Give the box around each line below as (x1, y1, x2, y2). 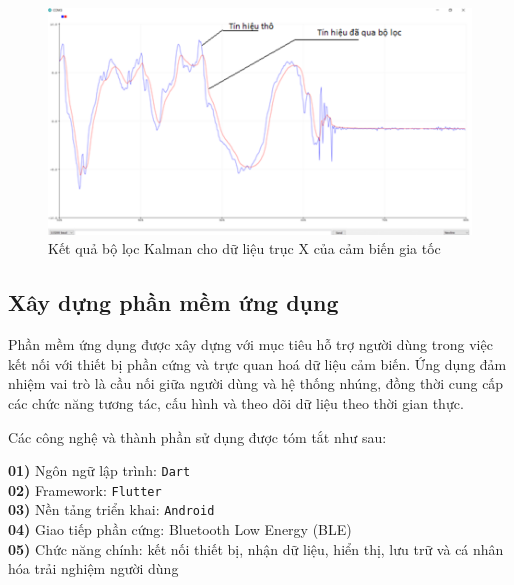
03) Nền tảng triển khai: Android (8, 499, 215, 520)
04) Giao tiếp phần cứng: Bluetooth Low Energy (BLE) (8, 519, 352, 540)
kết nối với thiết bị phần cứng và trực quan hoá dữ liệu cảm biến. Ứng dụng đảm (8, 353, 507, 374)
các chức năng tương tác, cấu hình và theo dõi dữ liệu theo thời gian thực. (8, 392, 464, 413)
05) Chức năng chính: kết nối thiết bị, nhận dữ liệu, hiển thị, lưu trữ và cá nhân (8, 538, 504, 559)
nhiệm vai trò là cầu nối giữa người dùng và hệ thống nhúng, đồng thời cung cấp (8, 373, 504, 394)
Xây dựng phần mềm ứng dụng (8, 287, 339, 318)
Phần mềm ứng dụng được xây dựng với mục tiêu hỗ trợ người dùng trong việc (8, 334, 493, 355)
